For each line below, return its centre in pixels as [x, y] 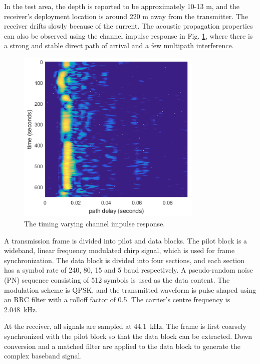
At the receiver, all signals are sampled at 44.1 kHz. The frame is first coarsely [125, 326]
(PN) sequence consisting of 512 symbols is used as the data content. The [117, 280]
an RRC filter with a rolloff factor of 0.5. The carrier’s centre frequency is [117, 299]
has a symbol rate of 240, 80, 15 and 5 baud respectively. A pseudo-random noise [128, 270]
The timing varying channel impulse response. [95, 224]
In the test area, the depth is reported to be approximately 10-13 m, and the [122, 6]
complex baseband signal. [43, 356]
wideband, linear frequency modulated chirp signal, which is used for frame [119, 250]
